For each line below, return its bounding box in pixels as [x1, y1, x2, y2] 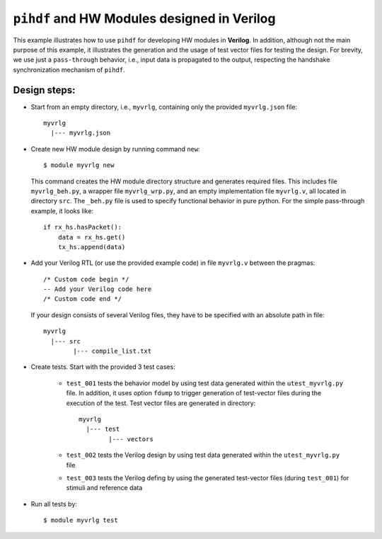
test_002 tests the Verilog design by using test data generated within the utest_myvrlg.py [66, 450, 340, 460]
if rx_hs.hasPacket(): [43, 223, 122, 232]
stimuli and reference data [66, 484, 143, 492]
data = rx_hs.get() [57, 233, 126, 241]
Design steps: [13, 84, 76, 96]
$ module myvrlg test [43, 516, 118, 524]
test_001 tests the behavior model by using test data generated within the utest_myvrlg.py [66, 379, 343, 387]
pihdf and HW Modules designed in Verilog [13, 11, 276, 26]
